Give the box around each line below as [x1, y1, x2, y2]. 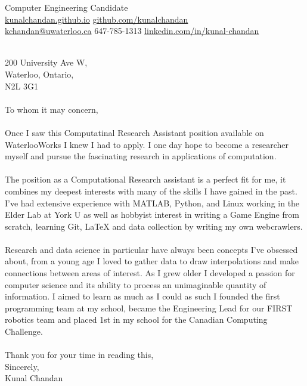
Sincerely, [5, 360, 39, 372]
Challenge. [5, 325, 43, 338]
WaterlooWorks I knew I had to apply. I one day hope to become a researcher [5, 138, 289, 150]
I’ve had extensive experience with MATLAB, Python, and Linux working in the [5, 196, 300, 209]
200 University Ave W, [5, 56, 88, 69]
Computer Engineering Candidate [5, 1, 128, 13]
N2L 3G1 [5, 79, 38, 92]
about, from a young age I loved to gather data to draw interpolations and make [5, 255, 299, 267]
